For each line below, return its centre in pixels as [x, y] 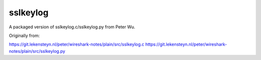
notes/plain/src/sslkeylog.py [37, 51]
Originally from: [24, 36]
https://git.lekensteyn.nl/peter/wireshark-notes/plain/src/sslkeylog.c [77, 44]
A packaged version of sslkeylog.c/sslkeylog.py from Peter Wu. [72, 27]
